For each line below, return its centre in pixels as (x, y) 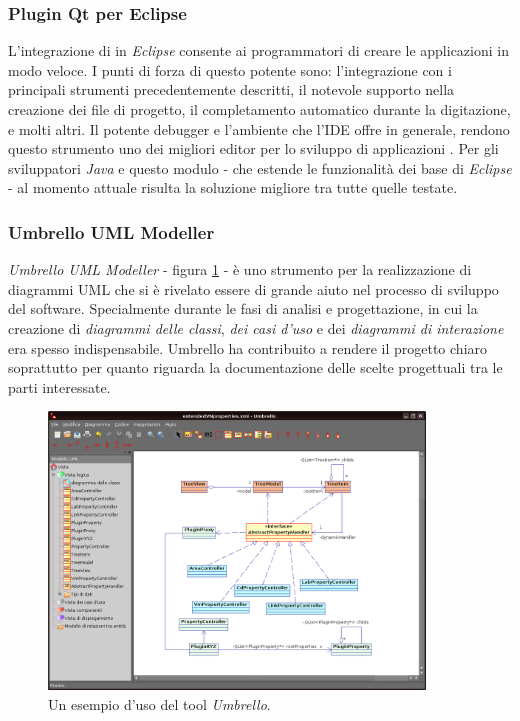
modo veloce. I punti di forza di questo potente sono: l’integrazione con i (230, 69)
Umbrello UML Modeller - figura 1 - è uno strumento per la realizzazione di (240, 269)
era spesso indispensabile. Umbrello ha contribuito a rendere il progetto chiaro (248, 347)
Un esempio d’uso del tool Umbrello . (159, 703)
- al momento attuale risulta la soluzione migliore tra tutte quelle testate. (233, 187)
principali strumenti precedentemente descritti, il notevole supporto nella (231, 89)
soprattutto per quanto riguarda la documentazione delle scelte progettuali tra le (255, 367)
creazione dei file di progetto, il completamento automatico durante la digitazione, (259, 109)
